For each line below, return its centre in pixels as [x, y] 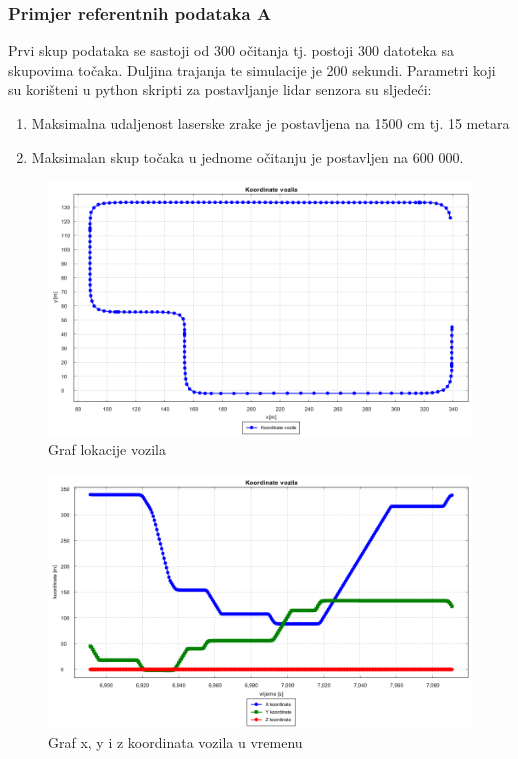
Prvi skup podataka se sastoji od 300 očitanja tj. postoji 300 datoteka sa [231, 50]
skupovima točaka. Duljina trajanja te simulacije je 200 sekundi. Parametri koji [252, 69]
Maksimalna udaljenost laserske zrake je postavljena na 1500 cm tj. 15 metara [270, 123]
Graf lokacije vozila [107, 449]
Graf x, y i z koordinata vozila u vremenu [175, 741]
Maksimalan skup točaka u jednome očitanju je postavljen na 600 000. [247, 156]
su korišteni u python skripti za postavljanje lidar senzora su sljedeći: [220, 89]
